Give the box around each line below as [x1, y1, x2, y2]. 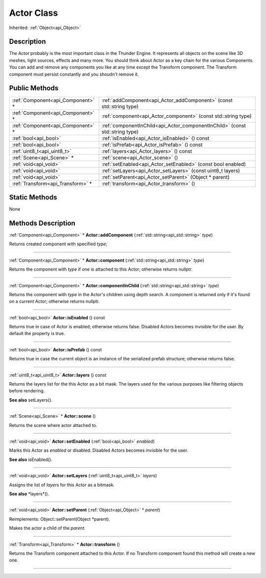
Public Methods [9, 84, 59, 92]
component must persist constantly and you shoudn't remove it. [9, 71, 139, 77]
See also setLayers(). [9, 397, 53, 403]
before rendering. [9, 388, 45, 394]
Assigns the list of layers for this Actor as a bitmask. [9, 482, 115, 488]
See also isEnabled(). [9, 457, 53, 462]
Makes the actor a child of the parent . [9, 525, 86, 531]
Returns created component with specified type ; [9, 241, 108, 247]
